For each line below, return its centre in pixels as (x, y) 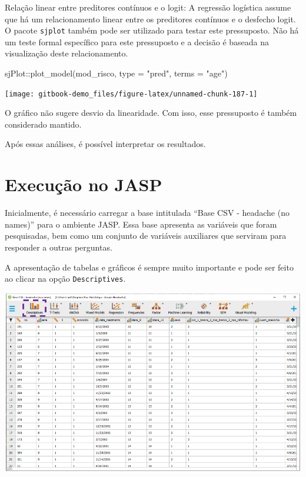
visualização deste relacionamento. (66, 53)
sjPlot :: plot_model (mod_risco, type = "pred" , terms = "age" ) (116, 73)
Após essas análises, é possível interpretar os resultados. (105, 144)
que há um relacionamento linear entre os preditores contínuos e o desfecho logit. (150, 19)
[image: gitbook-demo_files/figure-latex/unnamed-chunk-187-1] (131, 94)
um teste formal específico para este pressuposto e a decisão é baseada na (137, 41)
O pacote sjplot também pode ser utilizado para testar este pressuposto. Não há (152, 30)
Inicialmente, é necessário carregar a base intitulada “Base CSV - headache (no (147, 213)
